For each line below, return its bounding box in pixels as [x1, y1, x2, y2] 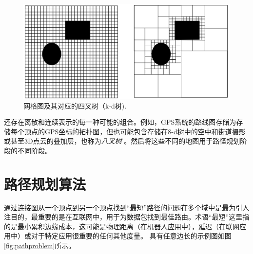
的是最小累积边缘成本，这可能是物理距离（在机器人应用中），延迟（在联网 [4, 221, 239, 231]
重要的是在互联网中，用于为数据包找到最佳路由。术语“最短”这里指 [38, 212, 250, 222]
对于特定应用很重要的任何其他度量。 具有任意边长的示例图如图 [31, 231, 232, 241]
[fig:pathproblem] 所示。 [4, 240, 76, 251]
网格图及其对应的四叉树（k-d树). [23, 100, 127, 110]
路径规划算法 [4, 174, 86, 194]
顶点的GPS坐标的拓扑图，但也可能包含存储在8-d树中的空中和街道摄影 [24, 126, 246, 136]
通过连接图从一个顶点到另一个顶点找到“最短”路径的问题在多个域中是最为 [4, 202, 236, 212]
